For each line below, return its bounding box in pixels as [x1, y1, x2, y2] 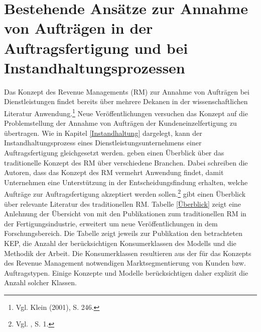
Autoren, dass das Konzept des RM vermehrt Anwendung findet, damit [4, 167, 224, 178]
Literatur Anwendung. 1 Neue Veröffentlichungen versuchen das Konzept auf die [4, 106, 248, 118]
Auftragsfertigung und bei [4, 37, 188, 58]
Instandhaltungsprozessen [4, 57, 185, 77]
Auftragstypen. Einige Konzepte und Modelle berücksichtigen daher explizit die [4, 267, 248, 278]
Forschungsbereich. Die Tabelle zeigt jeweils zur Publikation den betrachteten [4, 228, 243, 238]
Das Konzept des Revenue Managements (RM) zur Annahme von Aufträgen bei [4, 86, 249, 97]
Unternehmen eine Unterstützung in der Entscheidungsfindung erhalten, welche [4, 177, 248, 187]
